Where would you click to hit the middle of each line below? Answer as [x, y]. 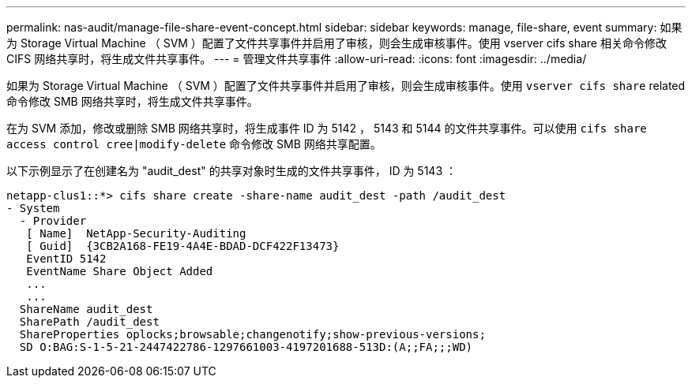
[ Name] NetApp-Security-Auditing [136, 233]
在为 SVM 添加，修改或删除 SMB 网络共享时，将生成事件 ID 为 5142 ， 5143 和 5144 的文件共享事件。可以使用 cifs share [327, 128]
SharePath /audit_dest [89, 322]
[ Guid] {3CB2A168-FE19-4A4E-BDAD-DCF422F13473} [183, 246]
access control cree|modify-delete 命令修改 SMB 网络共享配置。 [194, 144]
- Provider [53, 221]
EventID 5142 [66, 259]
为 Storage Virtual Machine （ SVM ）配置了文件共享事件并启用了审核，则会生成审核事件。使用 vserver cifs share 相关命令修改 [337, 43]
